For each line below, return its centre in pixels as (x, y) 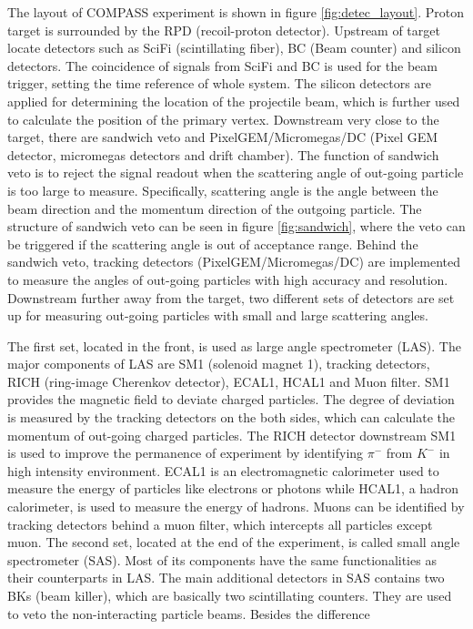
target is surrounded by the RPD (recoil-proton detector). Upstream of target (224, 30)
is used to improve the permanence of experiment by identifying (186, 453)
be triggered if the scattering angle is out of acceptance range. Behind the (213, 243)
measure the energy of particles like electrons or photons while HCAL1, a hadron (233, 488)
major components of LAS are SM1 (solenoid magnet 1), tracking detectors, (219, 364)
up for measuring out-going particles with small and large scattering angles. (218, 315)
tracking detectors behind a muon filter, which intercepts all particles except (220, 524)
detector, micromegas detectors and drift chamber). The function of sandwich (223, 154)
